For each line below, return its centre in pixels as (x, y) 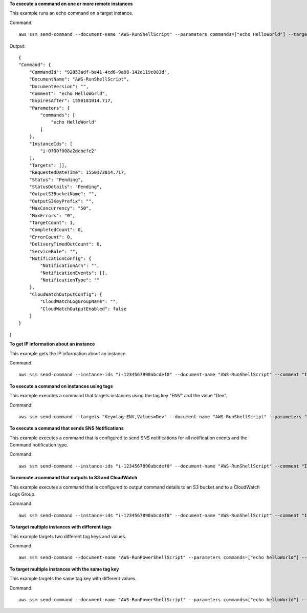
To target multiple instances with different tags (61, 527)
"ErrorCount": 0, (51, 237)
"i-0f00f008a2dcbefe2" (69, 151)
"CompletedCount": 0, (56, 230)
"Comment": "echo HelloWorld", (68, 93)
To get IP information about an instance (52, 344)
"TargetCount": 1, (52, 222)
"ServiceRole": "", (53, 251)
